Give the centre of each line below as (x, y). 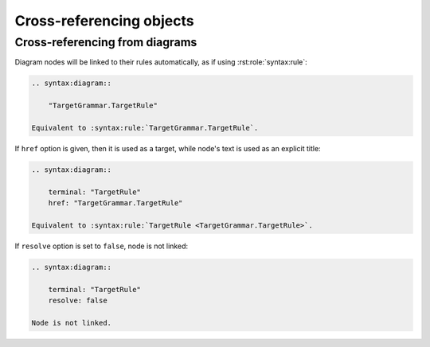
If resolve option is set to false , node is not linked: (102, 246)
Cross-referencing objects (104, 21)
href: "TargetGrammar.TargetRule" (115, 203)
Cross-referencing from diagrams (106, 42)
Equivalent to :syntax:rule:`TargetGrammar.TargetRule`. (145, 128)
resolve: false (78, 300)
